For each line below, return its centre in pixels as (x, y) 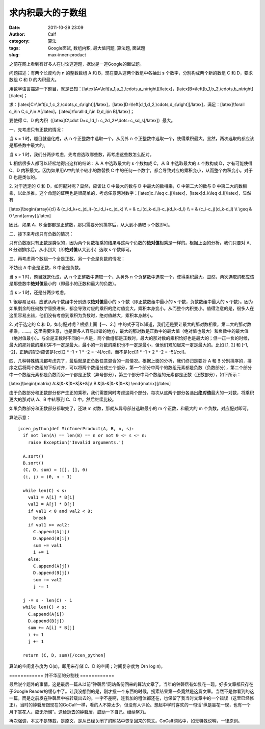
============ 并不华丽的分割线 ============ (62, 675)
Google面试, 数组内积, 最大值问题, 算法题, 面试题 (97, 48)
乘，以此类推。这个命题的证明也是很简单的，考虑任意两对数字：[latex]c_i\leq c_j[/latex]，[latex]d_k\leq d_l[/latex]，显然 (130, 193)
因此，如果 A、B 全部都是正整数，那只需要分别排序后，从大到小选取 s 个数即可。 (91, 225)
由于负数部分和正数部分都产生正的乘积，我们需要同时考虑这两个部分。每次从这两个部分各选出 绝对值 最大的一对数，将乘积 (132, 392)
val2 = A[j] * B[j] (51, 504)
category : (19, 41)
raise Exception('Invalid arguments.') (76, 442)
